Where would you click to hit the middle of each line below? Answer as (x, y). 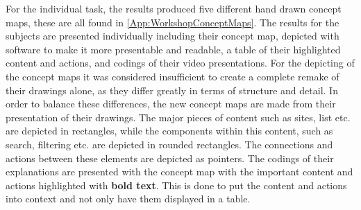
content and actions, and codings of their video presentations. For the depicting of (180, 63)
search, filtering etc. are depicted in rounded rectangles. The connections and (169, 144)
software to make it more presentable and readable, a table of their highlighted (173, 49)
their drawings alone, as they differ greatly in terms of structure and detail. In (172, 90)
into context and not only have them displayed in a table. (128, 199)
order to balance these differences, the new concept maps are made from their (171, 104)
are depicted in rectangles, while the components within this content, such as (169, 131)
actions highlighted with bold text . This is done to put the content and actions (176, 185)
